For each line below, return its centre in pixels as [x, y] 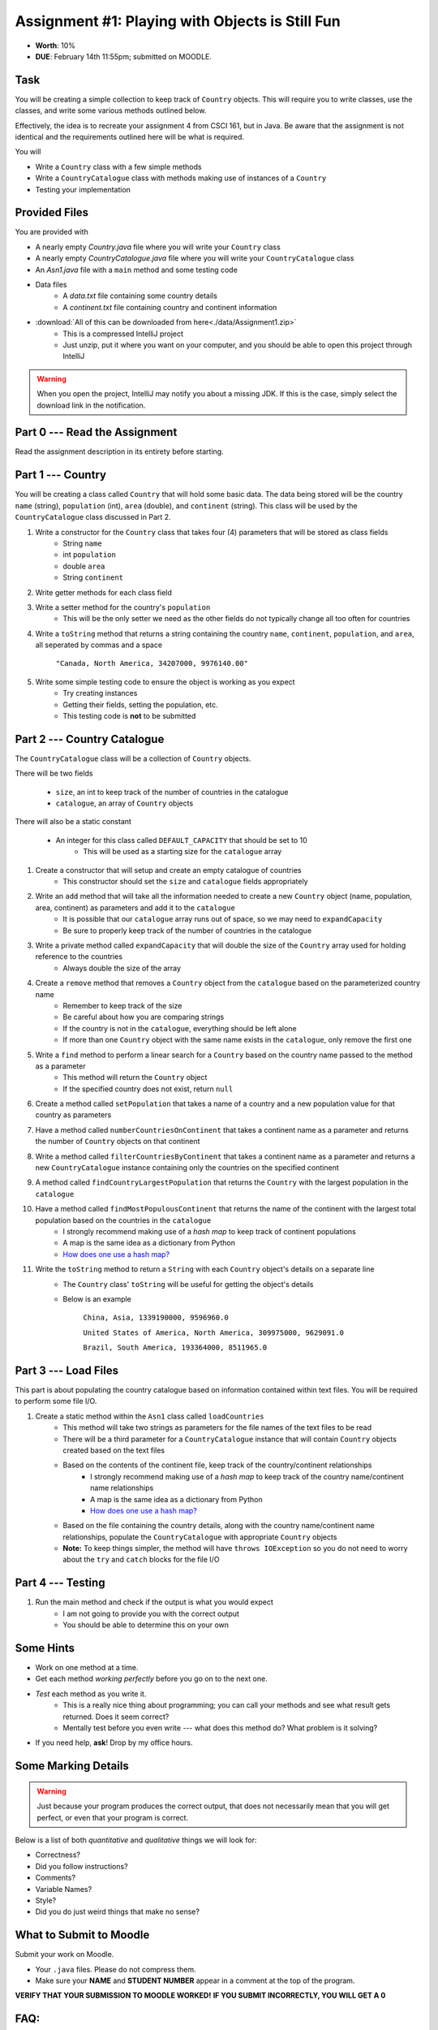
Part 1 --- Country [61, 475]
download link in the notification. [91, 405]
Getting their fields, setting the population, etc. [140, 704]
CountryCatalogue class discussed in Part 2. [93, 517]
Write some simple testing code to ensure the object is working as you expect [165, 681]
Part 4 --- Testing [60, 1583]
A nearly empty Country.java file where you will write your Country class [158, 247]
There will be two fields [54, 773]
